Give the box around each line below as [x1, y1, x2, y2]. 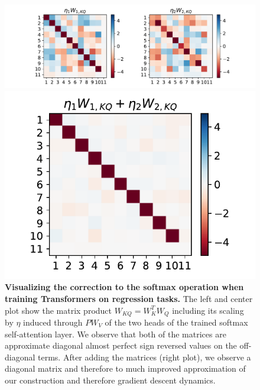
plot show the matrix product [5, 304, 112, 316]
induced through [23, 316, 83, 329]
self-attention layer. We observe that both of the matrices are [5, 327, 226, 340]
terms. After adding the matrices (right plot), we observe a [38, 350, 251, 363]
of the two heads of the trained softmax [105, 316, 248, 329]
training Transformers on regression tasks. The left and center [5, 292, 253, 304]
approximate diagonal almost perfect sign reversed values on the [5, 339, 237, 352]
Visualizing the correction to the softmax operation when [5, 281, 244, 293]
